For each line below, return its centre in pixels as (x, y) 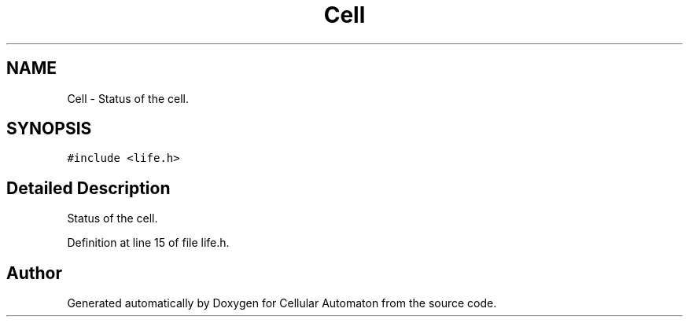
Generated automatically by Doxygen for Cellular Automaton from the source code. (282, 303)
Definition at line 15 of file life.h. (148, 243)
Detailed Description (88, 188)
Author (34, 273)
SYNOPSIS (49, 129)
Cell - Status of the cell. (128, 98)
